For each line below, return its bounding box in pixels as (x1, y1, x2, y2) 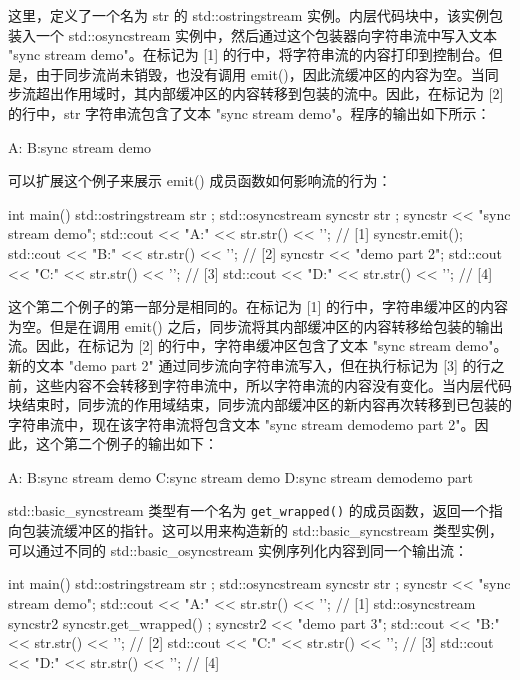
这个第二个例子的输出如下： (35, 433, 218, 454)
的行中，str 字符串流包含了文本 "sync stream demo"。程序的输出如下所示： (8, 102, 491, 123)
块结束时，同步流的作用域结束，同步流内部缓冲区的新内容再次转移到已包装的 (8, 394, 512, 415)
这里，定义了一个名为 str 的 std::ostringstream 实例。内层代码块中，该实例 (8, 5, 490, 25)
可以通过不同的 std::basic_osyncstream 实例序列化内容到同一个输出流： (8, 539, 468, 560)
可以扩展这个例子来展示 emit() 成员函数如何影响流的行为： (8, 170, 392, 191)
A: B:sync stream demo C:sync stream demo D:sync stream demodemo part (8, 466, 473, 487)
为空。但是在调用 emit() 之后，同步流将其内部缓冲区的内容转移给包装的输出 (8, 315, 504, 336)
